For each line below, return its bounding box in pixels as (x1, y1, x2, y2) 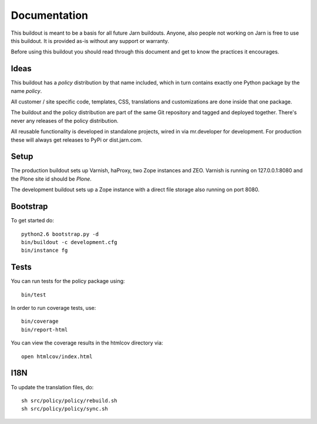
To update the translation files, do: (11, 383, 94, 390)
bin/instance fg (21, 247, 68, 254)
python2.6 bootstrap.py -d (21, 231, 99, 238)
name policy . (11, 87, 42, 94)
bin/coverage (21, 318, 59, 325)
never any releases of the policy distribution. (11, 117, 119, 124)
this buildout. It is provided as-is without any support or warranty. (11, 37, 170, 44)
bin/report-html (21, 326, 68, 333)
